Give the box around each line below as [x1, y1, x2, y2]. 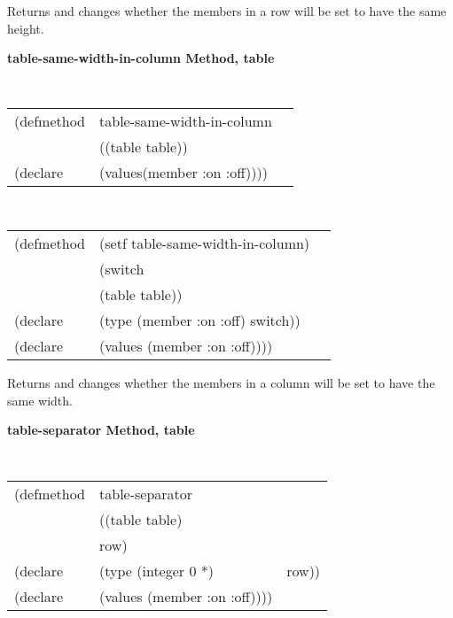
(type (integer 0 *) [99, 560, 214, 581]
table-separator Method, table [7, 421, 195, 439]
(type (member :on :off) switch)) [99, 310, 301, 331]
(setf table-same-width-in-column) [99, 233, 310, 254]
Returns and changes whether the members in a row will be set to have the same [7, 2, 447, 19]
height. [7, 19, 44, 37]
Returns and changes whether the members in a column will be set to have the [7, 374, 435, 392]
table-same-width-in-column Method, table [7, 49, 275, 67]
